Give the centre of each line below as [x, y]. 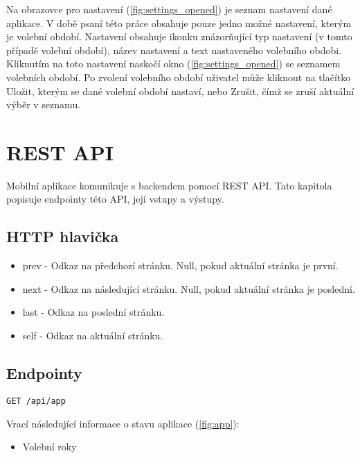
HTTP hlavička [63, 236]
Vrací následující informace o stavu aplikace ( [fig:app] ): [123, 423]
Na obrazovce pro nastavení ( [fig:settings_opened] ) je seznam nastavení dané [169, 9]
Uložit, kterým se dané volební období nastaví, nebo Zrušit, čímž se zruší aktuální [180, 91]
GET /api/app [36, 401]
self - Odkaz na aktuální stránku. [93, 336]
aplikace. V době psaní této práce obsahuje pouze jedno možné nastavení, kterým [179, 23]
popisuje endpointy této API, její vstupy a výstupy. [115, 199]
